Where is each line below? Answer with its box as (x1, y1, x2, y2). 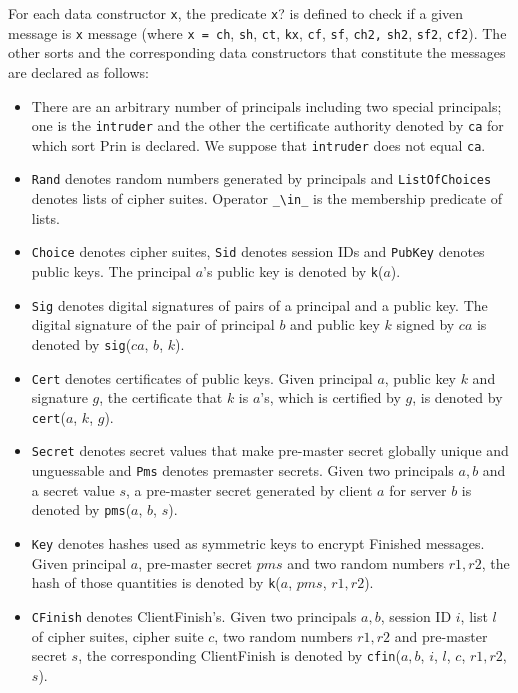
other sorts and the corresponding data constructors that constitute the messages (8, 42, 506, 63)
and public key (290, 314, 380, 335)
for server (389, 479, 447, 500)
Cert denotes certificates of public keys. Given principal (31, 367, 373, 388)
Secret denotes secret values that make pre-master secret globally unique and (31, 440, 509, 461)
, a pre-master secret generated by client (125, 479, 373, 500)
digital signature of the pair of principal (31, 314, 275, 335)
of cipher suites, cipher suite (31, 625, 204, 646)
